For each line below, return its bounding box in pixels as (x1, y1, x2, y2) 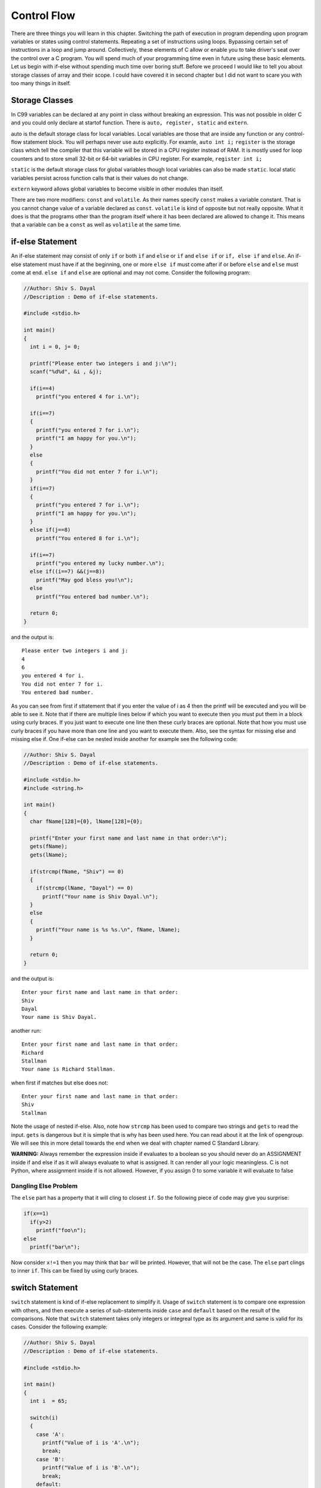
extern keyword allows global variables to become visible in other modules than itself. (11, 185, 224, 192)
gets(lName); (30, 851, 68, 858)
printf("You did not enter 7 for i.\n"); (36, 468, 159, 475)
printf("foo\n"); (36, 1227, 87, 1234)
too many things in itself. (11, 79, 71, 86)
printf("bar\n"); (30, 1243, 80, 1250)
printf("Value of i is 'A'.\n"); (42, 1439, 140, 1446)
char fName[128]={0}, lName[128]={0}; (30, 818, 143, 825)
